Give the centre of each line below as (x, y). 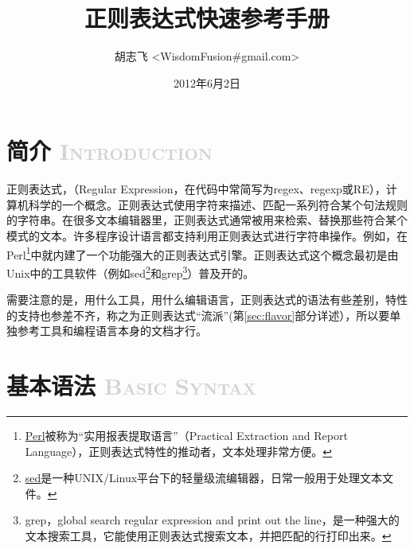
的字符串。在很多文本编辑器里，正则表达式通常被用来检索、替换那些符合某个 (207, 220)
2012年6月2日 (207, 82)
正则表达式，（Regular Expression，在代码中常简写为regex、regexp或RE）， (196, 189)
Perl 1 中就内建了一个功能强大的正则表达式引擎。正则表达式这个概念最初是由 (203, 253)
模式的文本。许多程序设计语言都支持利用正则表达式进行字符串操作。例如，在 (207, 236)
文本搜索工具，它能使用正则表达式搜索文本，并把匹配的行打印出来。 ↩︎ (208, 535)
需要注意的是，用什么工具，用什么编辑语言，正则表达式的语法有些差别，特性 (207, 300)
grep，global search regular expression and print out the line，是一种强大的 (212, 520)
